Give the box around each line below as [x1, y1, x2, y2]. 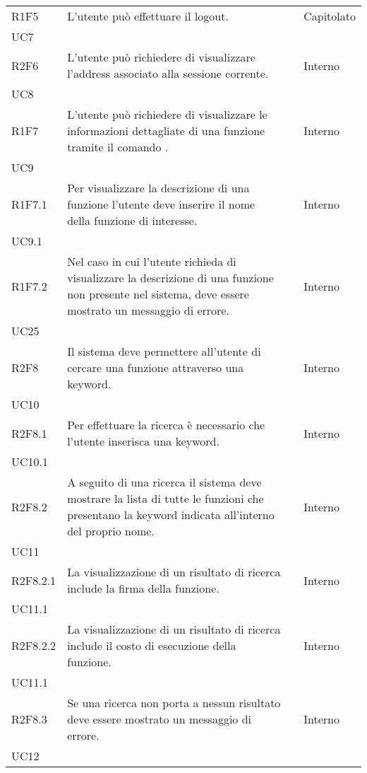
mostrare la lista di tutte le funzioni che [67, 490, 264, 506]
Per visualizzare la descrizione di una [67, 180, 250, 196]
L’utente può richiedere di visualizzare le [67, 106, 267, 122]
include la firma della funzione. [67, 580, 219, 596]
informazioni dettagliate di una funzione [67, 122, 265, 139]
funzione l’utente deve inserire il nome [67, 196, 255, 212]
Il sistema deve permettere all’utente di [67, 343, 261, 359]
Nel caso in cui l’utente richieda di [67, 253, 236, 269]
